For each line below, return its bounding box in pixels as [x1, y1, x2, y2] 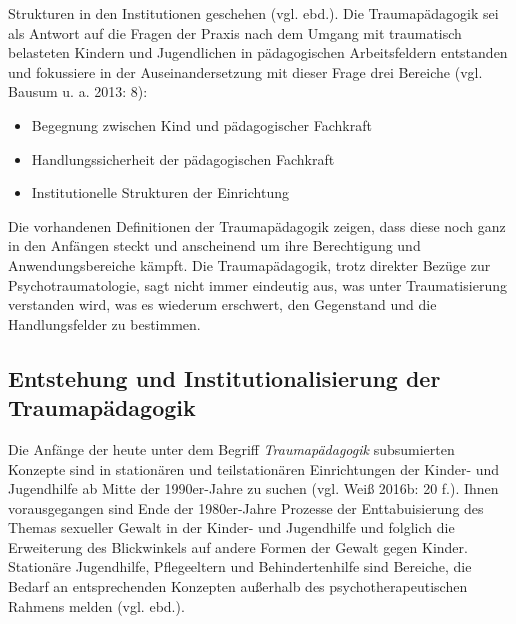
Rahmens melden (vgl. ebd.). [8, 595, 185, 616]
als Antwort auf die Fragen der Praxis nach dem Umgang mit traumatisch [8, 22, 462, 43]
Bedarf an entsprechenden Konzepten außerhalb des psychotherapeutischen [8, 576, 468, 597]
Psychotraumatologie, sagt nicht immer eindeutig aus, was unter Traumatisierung [8, 274, 507, 295]
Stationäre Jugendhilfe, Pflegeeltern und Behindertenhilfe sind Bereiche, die [8, 556, 472, 577]
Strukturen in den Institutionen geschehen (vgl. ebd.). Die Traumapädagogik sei [8, 3, 499, 23]
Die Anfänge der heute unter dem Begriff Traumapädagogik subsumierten [8, 438, 455, 459]
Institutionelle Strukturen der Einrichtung [31, 182, 289, 203]
